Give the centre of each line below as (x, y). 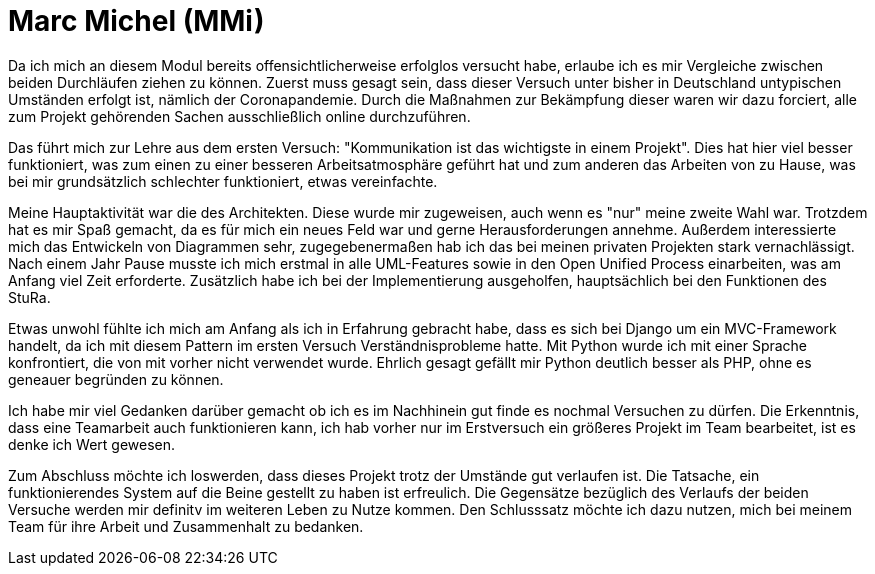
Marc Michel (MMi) (136, 21)
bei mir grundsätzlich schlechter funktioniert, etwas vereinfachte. (223, 181)
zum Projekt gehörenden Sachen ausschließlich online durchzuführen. (239, 116)
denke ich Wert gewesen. (92, 444)
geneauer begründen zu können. (116, 379)
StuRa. (29, 297)
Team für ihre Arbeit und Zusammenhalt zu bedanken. (186, 526)
